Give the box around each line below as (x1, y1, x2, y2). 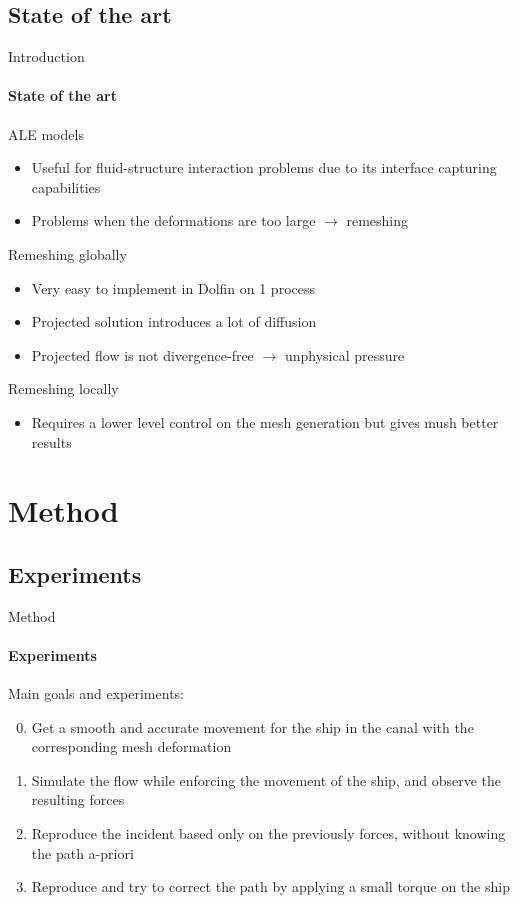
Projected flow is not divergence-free (31, 344, 254, 365)
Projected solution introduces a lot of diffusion (31, 311, 317, 332)
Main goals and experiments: (8, 683, 184, 704)
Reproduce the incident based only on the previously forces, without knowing (31, 823, 506, 844)
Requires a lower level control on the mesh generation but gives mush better (31, 411, 499, 432)
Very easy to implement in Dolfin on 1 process (31, 277, 316, 298)
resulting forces (31, 789, 125, 810)
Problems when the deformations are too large (31, 210, 316, 231)
